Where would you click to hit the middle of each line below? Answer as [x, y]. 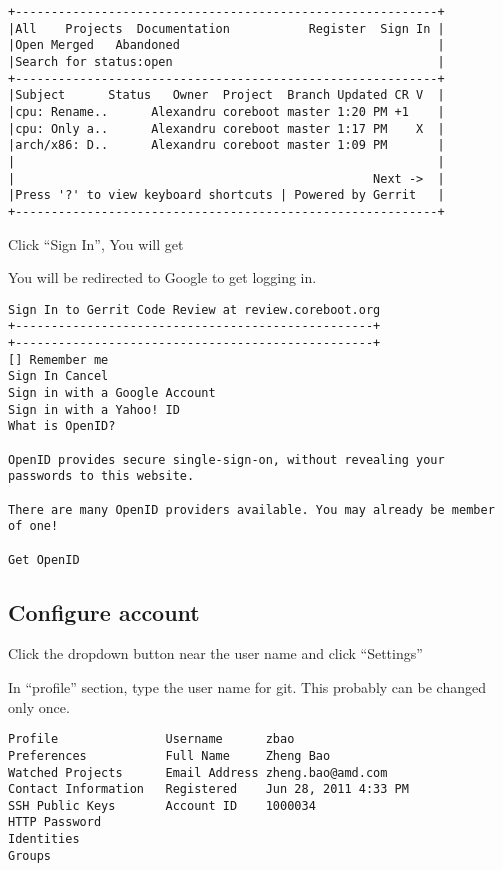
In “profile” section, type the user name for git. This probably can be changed [247, 687]
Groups [29, 855]
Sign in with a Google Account [112, 393]
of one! [33, 526]
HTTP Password [55, 822]
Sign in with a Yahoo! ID [94, 409]
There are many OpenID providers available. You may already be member [251, 509]
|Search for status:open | [226, 61]
